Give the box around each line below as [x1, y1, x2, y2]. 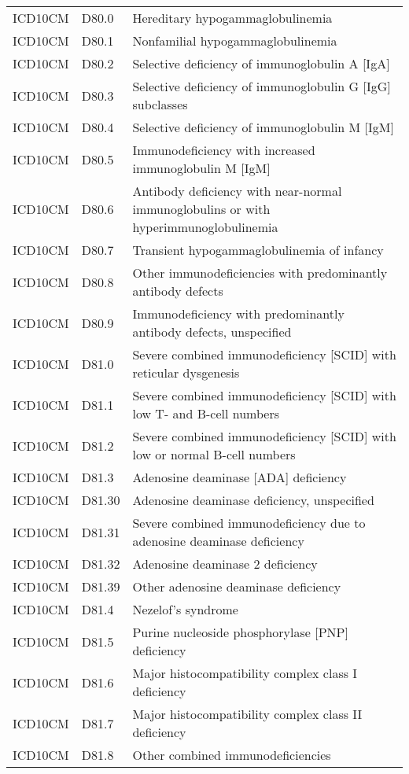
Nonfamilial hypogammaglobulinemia [132, 31, 337, 50]
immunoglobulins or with [132, 200, 271, 218]
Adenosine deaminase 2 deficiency [132, 555, 318, 573]
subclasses [132, 95, 188, 113]
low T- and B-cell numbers [132, 404, 280, 422]
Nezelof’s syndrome [132, 600, 238, 618]
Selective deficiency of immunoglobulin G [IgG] [132, 77, 391, 95]
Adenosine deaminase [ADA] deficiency [132, 468, 347, 486]
